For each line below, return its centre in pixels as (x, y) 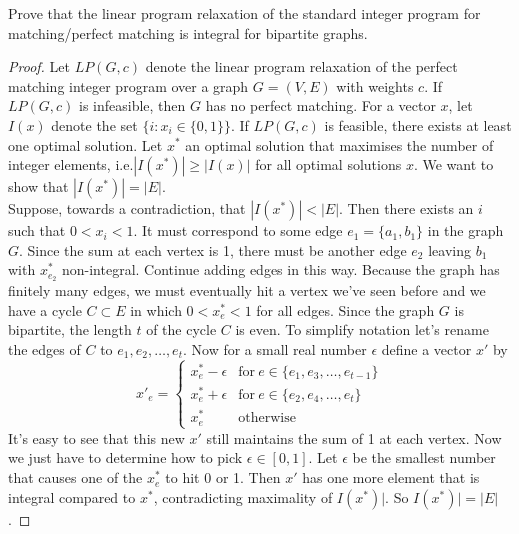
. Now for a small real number (274, 348)
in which (156, 309)
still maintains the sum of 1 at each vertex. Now (354, 437)
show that (38, 186)
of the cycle (181, 329)
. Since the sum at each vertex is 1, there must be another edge (213, 249)
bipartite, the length (70, 329)
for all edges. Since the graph (345, 309)
